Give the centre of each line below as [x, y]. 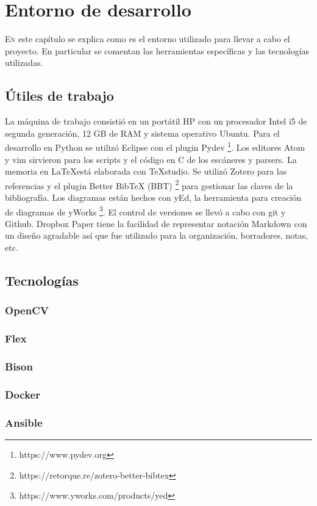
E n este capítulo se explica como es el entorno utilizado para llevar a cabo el [148, 39]
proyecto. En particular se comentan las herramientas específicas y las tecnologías [157, 50]
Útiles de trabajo [59, 96]
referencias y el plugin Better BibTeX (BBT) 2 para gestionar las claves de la [149, 184]
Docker [23, 394]
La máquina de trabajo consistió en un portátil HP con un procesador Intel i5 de [156, 121]
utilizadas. [24, 63]
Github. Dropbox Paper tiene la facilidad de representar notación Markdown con [156, 223]
